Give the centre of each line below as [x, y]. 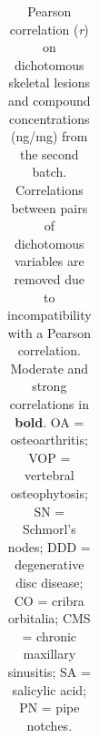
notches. [49, 725]
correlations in [49, 404]
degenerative [49, 564]
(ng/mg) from [49, 136]
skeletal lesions [49, 82]
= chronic [49, 635]
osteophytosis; [49, 493]
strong [49, 386]
